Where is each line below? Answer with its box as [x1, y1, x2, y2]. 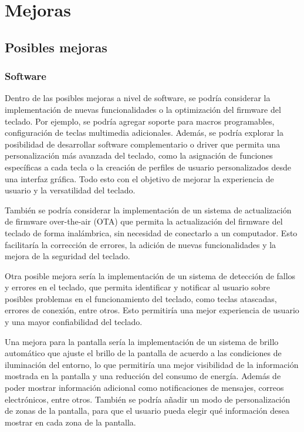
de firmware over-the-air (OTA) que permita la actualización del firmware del [5, 215, 283, 227]
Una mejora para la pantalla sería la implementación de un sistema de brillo [5, 335, 279, 347]
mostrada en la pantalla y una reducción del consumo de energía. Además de [5, 370, 281, 382]
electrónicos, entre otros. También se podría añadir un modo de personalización [5, 393, 291, 405]
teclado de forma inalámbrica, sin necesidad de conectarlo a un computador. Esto [5, 226, 298, 239]
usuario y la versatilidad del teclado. [5, 184, 136, 196]
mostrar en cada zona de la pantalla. [5, 416, 136, 428]
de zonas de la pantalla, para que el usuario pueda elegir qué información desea [5, 404, 289, 417]
